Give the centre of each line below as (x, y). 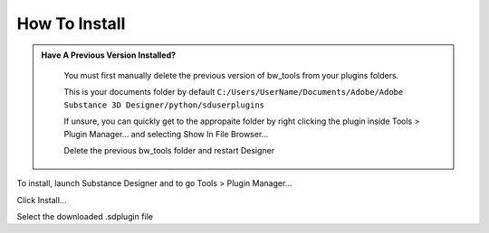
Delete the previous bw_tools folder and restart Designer (169, 150)
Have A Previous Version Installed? (109, 55)
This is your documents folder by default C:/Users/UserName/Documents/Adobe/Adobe (234, 92)
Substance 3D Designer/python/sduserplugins (164, 105)
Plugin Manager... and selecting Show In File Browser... (166, 134)
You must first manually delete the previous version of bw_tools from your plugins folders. (231, 75)
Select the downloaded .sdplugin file (85, 217)
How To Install (71, 23)
